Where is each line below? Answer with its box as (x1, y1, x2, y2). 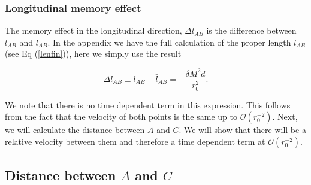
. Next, (272, 110, 298, 123)
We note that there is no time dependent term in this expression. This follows (5, 98, 291, 111)
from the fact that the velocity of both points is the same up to (5, 110, 237, 123)
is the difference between (206, 24, 297, 37)
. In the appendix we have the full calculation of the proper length (47, 35, 291, 48)
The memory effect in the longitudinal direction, (5, 24, 182, 37)
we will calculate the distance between (5, 123, 145, 136)
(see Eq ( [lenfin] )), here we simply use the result (5, 47, 182, 60)
